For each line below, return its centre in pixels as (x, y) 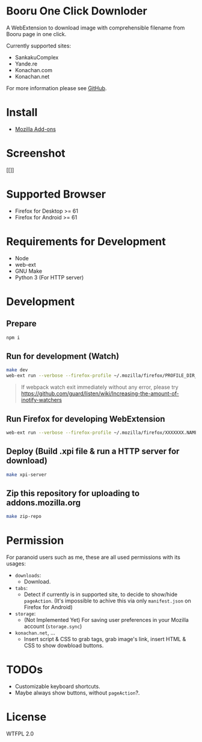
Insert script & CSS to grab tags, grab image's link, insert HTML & (105, 639)
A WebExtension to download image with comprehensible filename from (96, 28)
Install (22, 113)
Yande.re (26, 64)
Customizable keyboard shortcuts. (57, 687)
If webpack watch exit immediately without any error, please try (99, 387)
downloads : (28, 576)
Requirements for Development (86, 241)
